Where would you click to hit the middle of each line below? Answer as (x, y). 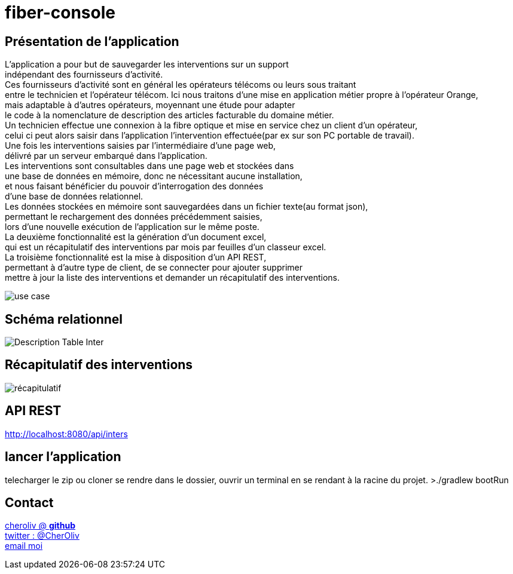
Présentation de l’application (92, 41)
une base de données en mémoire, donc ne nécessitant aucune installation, (154, 176)
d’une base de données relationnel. (74, 197)
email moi (24, 546)
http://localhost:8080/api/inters (66, 434)
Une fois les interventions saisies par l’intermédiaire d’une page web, (141, 146)
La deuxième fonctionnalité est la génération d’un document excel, (136, 237)
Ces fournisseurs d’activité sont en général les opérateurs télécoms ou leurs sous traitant (181, 85)
